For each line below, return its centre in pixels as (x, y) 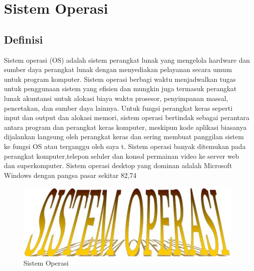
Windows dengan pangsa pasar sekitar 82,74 (70, 175)
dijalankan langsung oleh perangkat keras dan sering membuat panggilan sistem (124, 136)
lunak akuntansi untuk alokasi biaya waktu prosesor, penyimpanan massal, (116, 98)
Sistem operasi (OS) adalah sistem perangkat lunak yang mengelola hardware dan (127, 60)
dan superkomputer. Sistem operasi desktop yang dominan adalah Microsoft (118, 165)
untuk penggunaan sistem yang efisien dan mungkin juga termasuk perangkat (120, 88)
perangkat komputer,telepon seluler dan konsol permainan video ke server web (122, 156)
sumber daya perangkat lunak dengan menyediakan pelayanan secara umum (118, 69)
